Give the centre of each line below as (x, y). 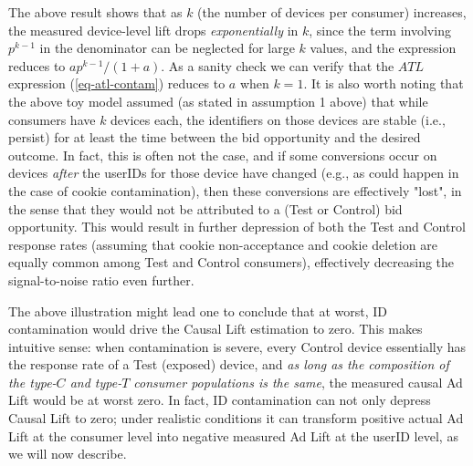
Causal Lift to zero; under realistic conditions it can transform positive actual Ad (236, 418)
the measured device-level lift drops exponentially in (153, 30)
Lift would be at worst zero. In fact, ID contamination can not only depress (220, 400)
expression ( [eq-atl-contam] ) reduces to (117, 83)
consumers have (52, 119)
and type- (96, 382)
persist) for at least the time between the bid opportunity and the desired (215, 137)
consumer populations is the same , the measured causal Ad (298, 382)
